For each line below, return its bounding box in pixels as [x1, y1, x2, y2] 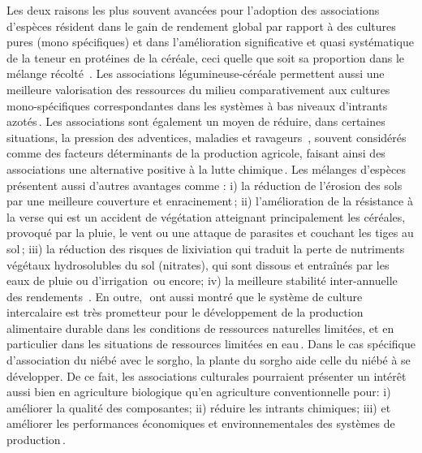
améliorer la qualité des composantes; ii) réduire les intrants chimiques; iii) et [6, 399, 391, 416]
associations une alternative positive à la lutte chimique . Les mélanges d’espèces [6, 160, 406, 177]
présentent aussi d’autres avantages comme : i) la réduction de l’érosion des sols [6, 176, 403, 193]
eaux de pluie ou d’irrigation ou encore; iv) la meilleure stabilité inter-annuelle [6, 272, 398, 289]
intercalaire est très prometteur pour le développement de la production [6, 304, 364, 321]
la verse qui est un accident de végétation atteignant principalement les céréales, [6, 208, 406, 225]
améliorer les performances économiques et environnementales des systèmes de [6, 415, 395, 432]
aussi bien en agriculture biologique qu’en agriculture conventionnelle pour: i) [6, 383, 391, 400]
